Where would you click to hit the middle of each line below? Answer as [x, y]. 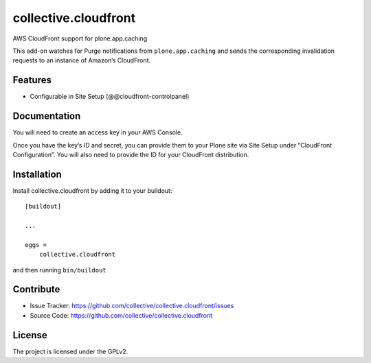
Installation [37, 174]
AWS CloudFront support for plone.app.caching [80, 38]
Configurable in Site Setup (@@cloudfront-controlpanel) [110, 97]
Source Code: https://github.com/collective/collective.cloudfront [121, 315]
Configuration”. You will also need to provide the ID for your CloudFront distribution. [131, 154]
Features [32, 80]
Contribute [36, 289]
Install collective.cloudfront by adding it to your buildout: [92, 190]
